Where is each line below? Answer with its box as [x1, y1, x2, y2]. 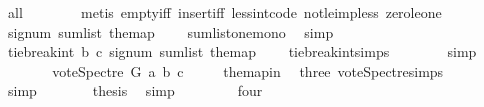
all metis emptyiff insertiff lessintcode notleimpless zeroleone [7, 2, 442, 22]
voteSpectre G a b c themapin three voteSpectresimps [52, 60, 444, 81]
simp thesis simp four [7, 80, 263, 101]
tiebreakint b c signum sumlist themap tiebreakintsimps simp [7, 41, 477, 62]
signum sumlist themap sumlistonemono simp [7, 21, 334, 42]
